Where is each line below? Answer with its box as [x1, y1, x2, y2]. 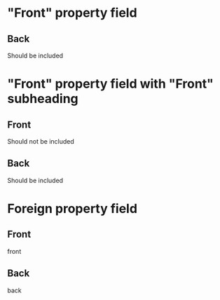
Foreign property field [7, 201, 138, 217]
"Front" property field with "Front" [7, 76, 214, 92]
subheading [7, 91, 78, 107]
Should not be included [7, 137, 75, 145]
